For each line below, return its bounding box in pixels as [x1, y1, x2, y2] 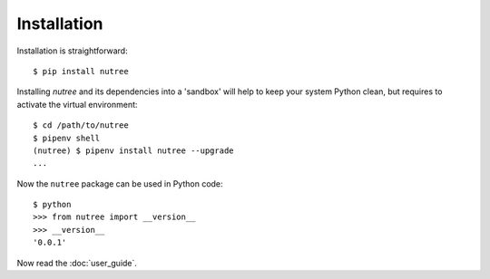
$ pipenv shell [33, 132, 101, 143]
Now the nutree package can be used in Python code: [16, 178, 223, 189]
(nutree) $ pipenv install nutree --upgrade [33, 145, 235, 156]
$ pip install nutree [33, 66, 129, 76]
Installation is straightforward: [16, 45, 128, 56]
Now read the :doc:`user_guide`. [16, 257, 138, 268]
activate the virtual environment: [16, 99, 138, 110]
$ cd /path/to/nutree [33, 120, 129, 130]
